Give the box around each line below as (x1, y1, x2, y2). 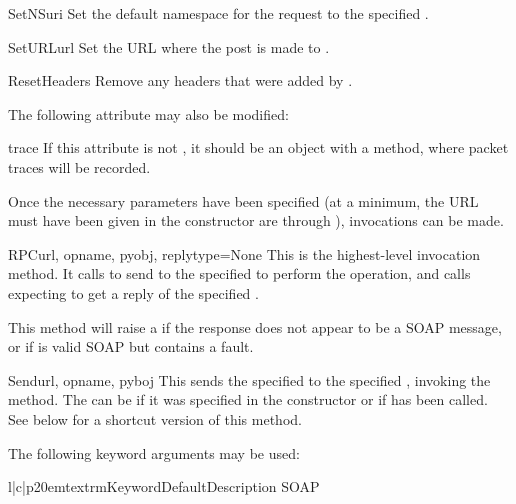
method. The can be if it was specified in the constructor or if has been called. (8, 389, 488, 410)
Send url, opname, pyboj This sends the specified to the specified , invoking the (8, 369, 491, 390)
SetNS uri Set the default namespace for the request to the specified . (8, 3, 429, 23)
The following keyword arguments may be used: (8, 442, 300, 463)
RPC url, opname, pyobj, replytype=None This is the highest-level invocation (8, 243, 481, 264)
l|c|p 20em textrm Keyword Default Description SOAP (8, 476, 320, 497)
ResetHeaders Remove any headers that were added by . (8, 70, 353, 91)
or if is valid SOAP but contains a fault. (8, 336, 254, 357)
